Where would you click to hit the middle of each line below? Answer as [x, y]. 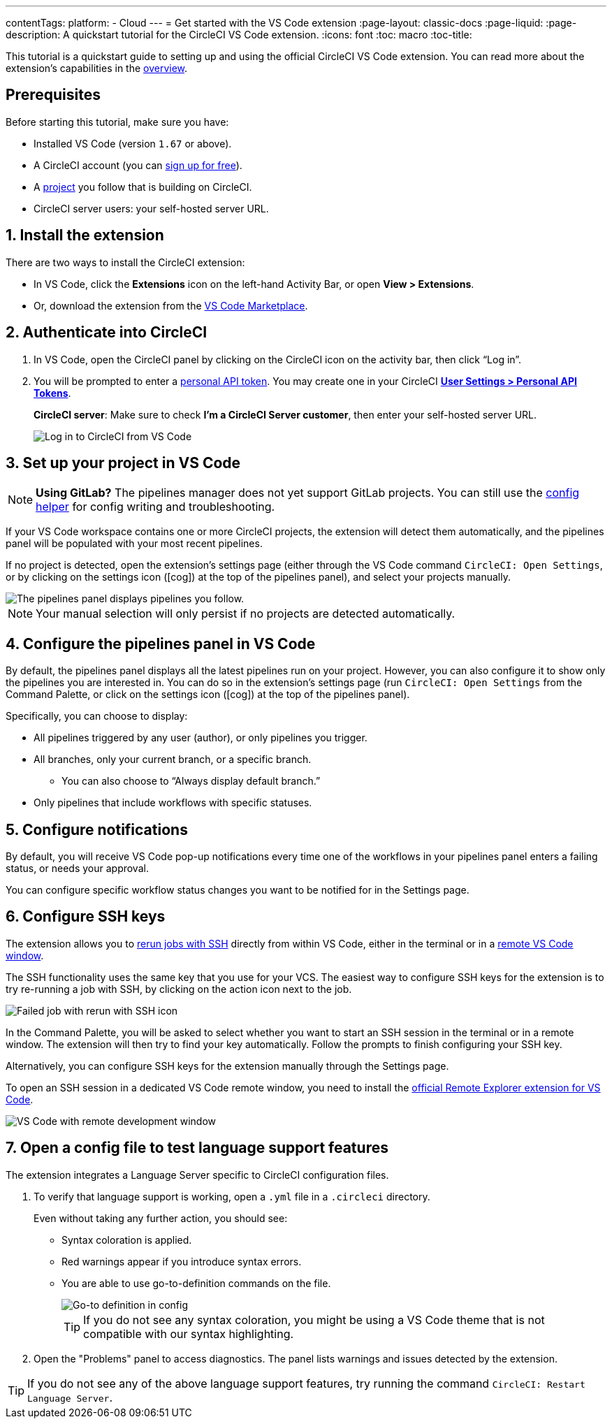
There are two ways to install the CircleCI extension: [125, 262]
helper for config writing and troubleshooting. [155, 507]
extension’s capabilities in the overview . [97, 68]
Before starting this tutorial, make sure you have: [117, 122]
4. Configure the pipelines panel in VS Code [161, 644]
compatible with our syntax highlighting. [189, 1334]
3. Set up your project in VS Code [123, 463]
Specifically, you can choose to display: [97, 716]
